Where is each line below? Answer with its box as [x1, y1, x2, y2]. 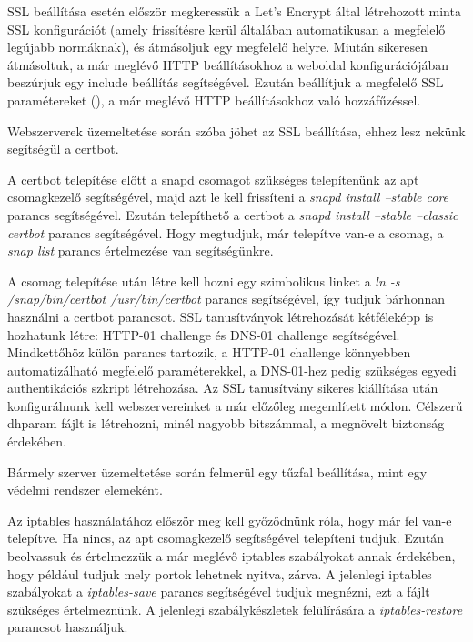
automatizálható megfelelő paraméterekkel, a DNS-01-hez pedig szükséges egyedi [7, 360, 457, 379]
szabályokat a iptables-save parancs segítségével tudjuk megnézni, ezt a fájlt [7, 582, 430, 601]
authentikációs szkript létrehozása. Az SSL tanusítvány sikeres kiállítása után [7, 378, 438, 397]
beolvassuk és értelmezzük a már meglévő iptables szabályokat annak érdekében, [7, 547, 456, 566]
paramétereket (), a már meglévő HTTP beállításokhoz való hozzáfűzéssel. [7, 90, 421, 109]
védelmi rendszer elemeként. [7, 480, 163, 499]
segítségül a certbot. [7, 139, 119, 158]
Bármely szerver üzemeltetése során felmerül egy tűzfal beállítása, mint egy [7, 462, 428, 481]
